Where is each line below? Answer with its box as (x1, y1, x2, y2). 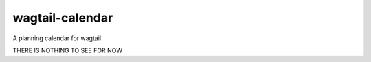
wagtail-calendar (12, 10, 113, 25)
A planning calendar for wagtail (12, 34, 102, 42)
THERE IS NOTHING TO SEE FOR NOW (12, 46, 123, 55)
